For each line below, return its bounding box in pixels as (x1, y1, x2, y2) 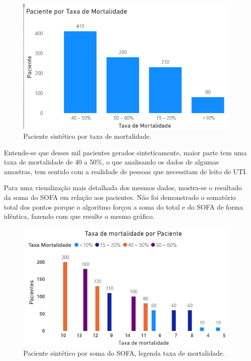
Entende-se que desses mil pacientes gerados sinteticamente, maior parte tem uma (4, 147, 247, 157)
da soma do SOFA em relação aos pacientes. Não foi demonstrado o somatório (4, 192, 236, 202)
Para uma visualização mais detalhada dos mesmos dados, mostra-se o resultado (4, 182, 242, 193)
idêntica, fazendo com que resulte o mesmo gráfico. (4, 211, 155, 221)
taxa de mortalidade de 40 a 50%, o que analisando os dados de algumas (4, 157, 219, 167)
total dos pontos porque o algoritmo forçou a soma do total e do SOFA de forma (4, 201, 243, 212)
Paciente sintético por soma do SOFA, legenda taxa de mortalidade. (23, 348, 225, 358)
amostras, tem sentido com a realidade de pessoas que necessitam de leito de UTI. (4, 166, 248, 176)
